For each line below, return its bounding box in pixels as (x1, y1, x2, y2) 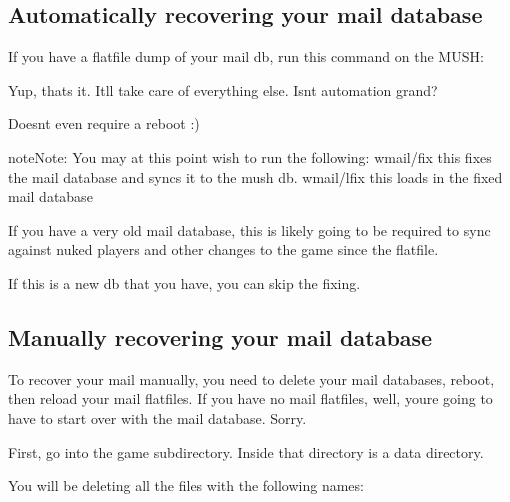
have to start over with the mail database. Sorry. (8, 407, 307, 428)
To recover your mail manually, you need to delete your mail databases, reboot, (8, 368, 495, 389)
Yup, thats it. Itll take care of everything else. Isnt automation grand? (8, 79, 438, 100)
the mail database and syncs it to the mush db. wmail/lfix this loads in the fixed (8, 166, 503, 187)
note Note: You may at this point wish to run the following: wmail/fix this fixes (8, 146, 492, 167)
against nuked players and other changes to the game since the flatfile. (8, 239, 439, 260)
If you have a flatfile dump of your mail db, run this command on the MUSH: (8, 46, 484, 67)
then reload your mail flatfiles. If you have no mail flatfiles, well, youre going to (8, 388, 493, 409)
